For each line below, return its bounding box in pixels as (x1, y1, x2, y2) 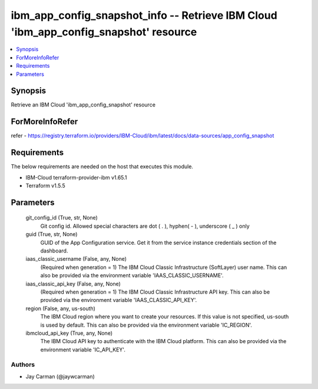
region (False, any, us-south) (25, 305, 95, 312)
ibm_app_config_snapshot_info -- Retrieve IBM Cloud (11, 9, 278, 22)
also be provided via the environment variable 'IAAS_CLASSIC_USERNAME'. (40, 272, 224, 279)
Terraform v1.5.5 (25, 182, 66, 189)
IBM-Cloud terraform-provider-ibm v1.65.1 (25, 174, 127, 181)
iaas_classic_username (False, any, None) (25, 255, 127, 262)
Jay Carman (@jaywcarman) (25, 373, 95, 380)
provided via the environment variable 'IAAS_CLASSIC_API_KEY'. (40, 297, 197, 304)
